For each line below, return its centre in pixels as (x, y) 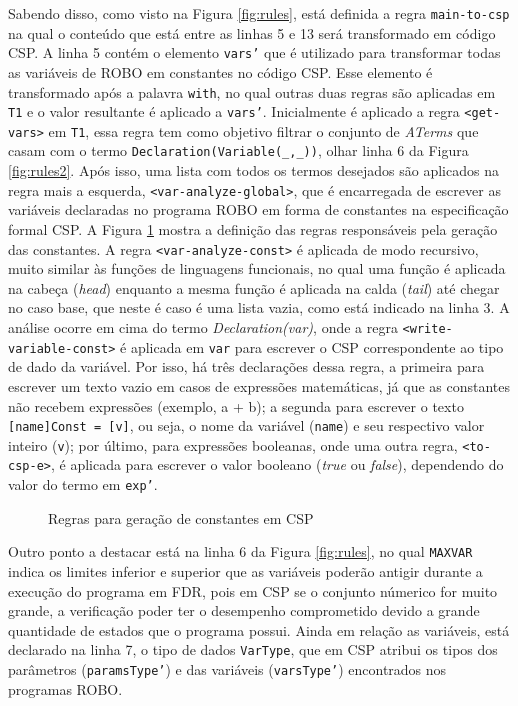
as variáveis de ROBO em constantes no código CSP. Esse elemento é (220, 71)
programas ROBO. (65, 688)
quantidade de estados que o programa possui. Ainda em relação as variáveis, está (259, 629)
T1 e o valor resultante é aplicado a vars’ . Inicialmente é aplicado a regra (234, 111)
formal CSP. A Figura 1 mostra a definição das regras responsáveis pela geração (253, 228)
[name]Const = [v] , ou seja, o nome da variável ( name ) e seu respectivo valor (246, 425)
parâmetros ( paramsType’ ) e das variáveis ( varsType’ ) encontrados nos (227, 669)
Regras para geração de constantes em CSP (181, 517)
